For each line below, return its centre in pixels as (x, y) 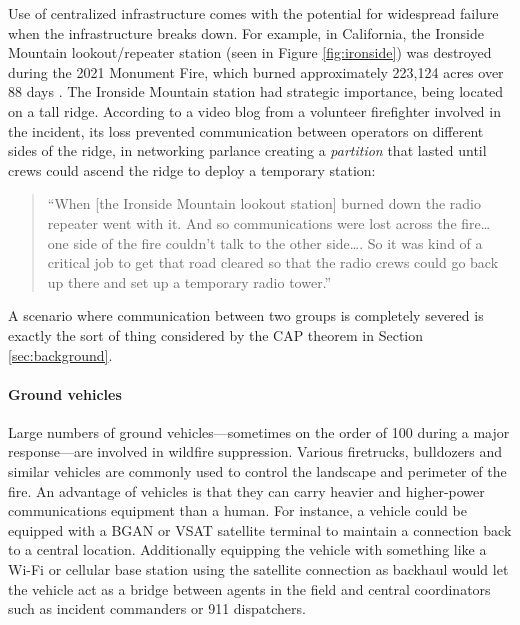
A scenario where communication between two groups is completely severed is (246, 315)
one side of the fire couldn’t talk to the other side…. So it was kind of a (265, 242)
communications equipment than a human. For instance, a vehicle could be (237, 510)
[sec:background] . (60, 354)
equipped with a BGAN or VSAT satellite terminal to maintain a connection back (260, 529)
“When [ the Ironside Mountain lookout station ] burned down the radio (264, 203)
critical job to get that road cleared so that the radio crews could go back (273, 262)
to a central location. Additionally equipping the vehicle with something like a (247, 549)
